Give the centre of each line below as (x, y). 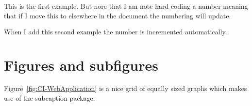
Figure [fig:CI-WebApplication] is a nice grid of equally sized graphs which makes (126, 88)
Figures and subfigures (81, 65)
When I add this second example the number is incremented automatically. (116, 32)
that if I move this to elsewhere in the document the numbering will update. (118, 15)
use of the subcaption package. (50, 98)
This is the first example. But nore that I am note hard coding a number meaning (126, 6)
